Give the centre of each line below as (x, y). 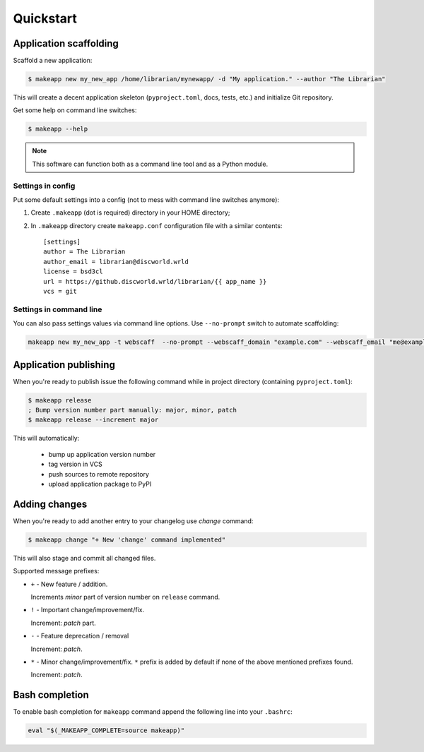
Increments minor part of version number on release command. (125, 597)
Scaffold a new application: (53, 61)
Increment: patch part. (64, 623)
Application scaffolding (66, 43)
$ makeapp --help (58, 129)
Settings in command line (58, 309)
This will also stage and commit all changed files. (84, 558)
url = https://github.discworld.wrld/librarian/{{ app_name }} (155, 281)
